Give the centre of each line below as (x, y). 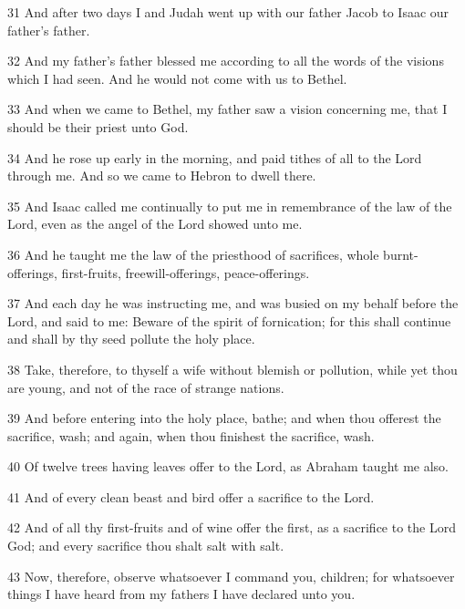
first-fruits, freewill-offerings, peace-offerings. (186, 272)
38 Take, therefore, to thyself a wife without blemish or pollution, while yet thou (232, 369)
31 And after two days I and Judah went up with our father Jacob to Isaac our (228, 12)
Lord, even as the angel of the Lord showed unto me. (155, 224)
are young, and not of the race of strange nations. (146, 387)
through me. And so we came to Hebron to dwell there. (162, 175)
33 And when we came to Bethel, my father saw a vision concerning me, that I (227, 109)
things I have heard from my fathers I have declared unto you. (181, 594)
